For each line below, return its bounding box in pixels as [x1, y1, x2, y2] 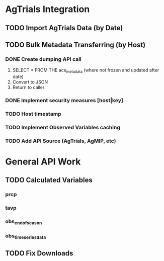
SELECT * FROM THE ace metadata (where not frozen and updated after [12, 67, 159, 74]
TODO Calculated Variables [5, 176, 93, 185]
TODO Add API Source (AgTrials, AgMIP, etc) [5, 137, 116, 144]
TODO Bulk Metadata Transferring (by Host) [5, 40, 146, 49]
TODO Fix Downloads [5, 249, 73, 257]
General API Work [5, 156, 81, 167]
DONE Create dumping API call [5, 55, 81, 62]
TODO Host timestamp [5, 110, 61, 117]
